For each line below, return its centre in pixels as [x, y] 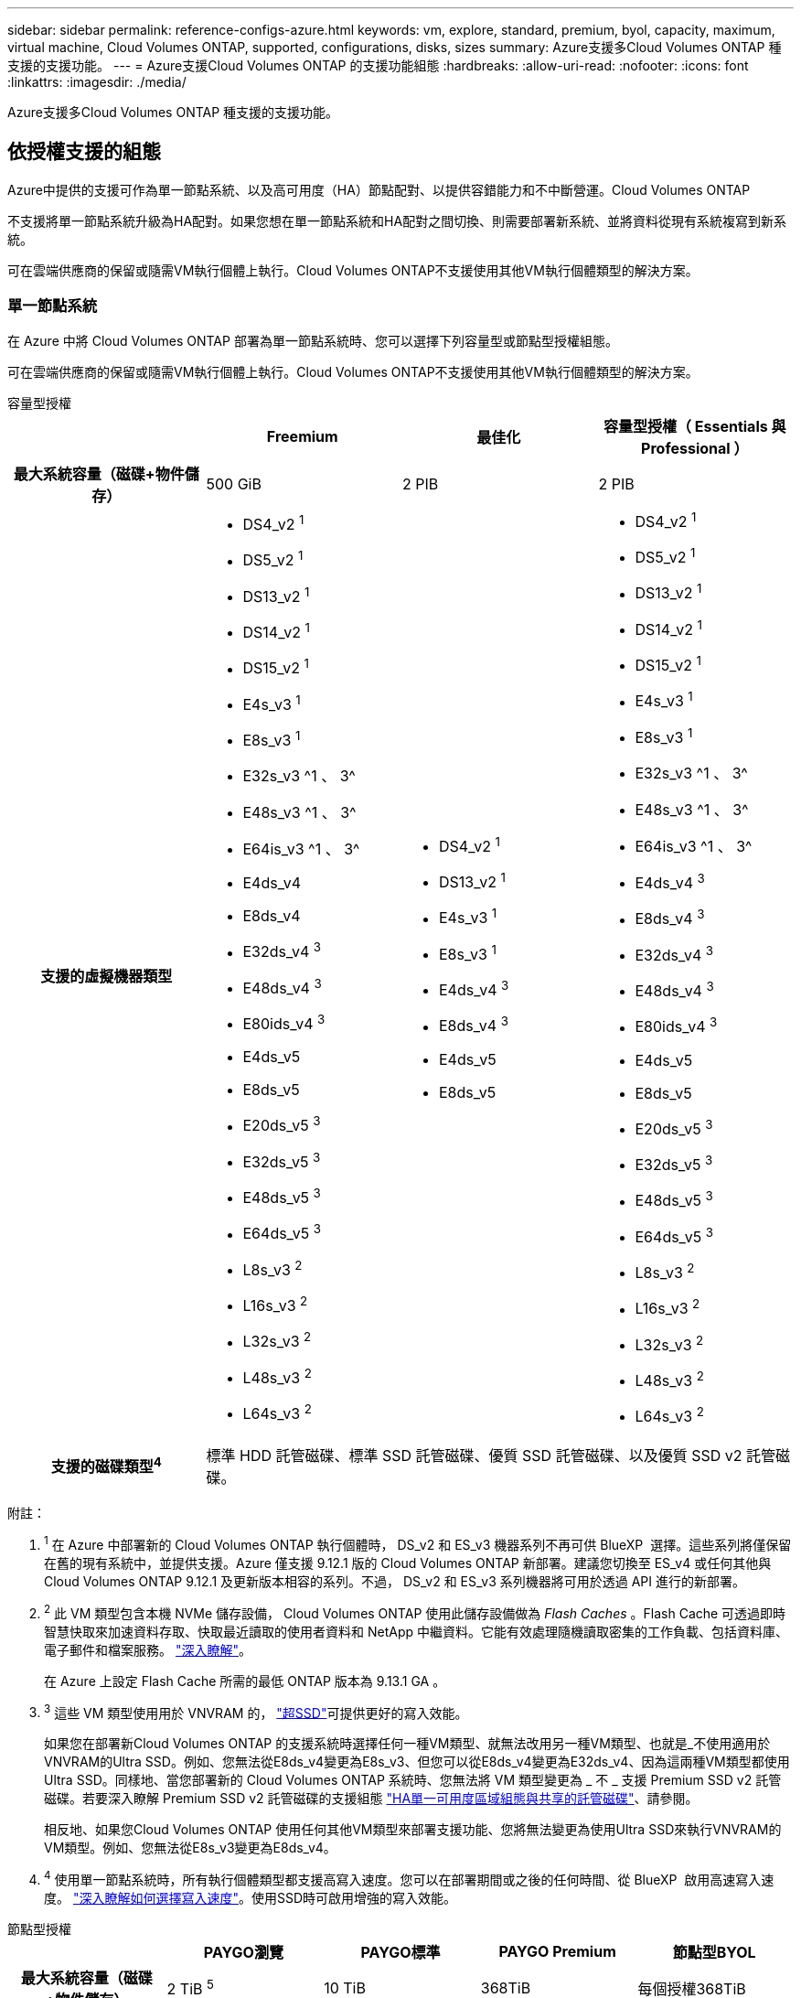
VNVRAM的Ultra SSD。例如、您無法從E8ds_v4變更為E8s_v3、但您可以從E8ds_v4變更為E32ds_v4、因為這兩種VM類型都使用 [417, 1762]
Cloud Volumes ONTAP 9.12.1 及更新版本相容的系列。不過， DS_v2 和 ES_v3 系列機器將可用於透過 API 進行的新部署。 [395, 1582]
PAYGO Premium [557, 1952]
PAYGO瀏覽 [243, 1953]
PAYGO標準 [400, 1953]
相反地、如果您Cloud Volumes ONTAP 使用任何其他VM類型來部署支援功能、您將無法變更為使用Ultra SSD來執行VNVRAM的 [413, 1830]
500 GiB [234, 483]
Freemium [302, 436]
